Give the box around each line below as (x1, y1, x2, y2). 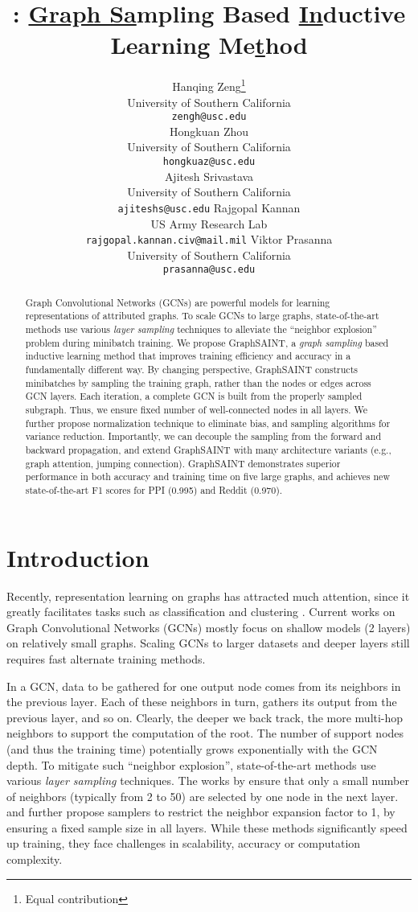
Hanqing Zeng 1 (172, 76, 246, 94)
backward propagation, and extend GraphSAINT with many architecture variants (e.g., (25, 443, 391, 457)
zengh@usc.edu (171, 111, 247, 123)
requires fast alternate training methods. (6, 650, 206, 667)
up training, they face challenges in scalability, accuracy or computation (6, 835, 361, 852)
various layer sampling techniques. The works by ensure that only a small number (6, 772, 409, 789)
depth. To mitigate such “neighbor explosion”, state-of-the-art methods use (6, 756, 376, 773)
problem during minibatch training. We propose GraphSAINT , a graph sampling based (25, 335, 389, 349)
